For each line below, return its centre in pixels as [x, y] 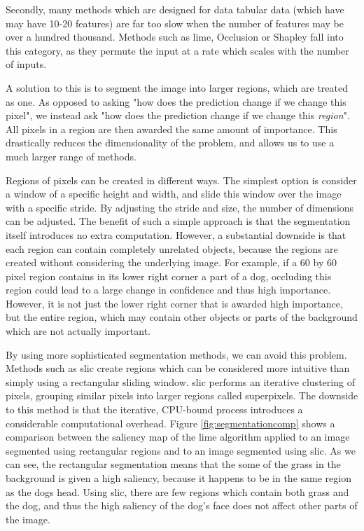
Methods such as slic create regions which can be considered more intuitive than [178, 368]
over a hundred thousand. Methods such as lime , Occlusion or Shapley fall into [175, 37]
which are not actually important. [78, 331]
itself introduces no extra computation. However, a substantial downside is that [176, 234]
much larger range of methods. [71, 156]
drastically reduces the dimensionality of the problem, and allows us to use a [170, 143]
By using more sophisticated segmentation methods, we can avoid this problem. [176, 354]
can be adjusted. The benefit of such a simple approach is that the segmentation [178, 221]
